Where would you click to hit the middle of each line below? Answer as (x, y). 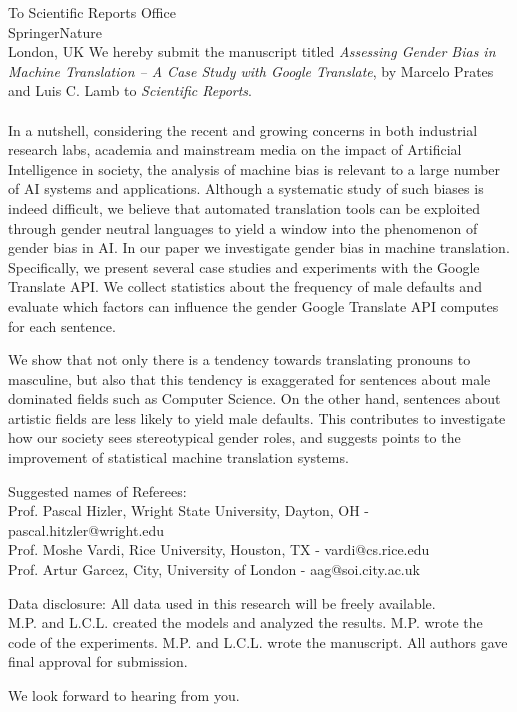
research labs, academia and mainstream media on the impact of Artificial (235, 149)
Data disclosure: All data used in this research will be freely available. (222, 602)
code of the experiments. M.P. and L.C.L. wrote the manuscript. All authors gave (258, 641)
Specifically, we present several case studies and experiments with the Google (244, 266)
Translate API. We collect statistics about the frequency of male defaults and (245, 286)
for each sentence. (62, 325)
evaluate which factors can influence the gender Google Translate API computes (253, 305)
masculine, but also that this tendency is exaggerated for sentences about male (249, 378)
